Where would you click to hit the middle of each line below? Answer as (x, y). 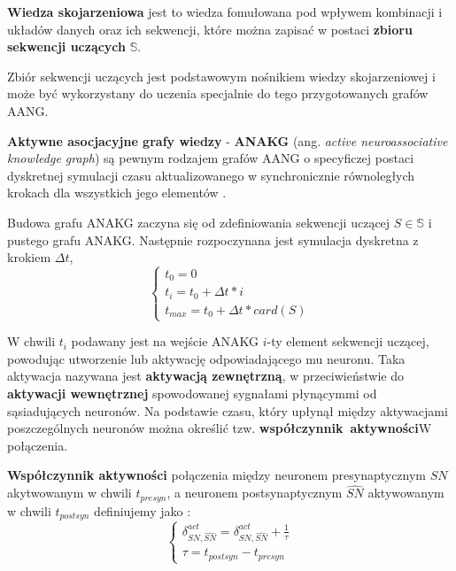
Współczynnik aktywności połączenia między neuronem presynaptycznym (217, 475)
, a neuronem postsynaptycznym (255, 493)
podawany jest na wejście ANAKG (165, 341)
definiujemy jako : (143, 510)
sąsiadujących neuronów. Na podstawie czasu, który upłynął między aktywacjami (228, 410)
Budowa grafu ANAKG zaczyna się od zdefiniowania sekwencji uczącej (199, 222)
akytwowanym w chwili (70, 493)
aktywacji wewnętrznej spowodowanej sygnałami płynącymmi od (192, 393)
